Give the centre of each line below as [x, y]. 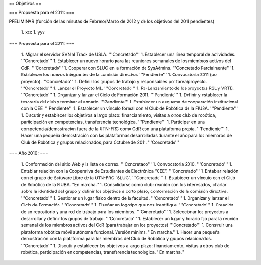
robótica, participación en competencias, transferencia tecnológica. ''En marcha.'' [103, 252]
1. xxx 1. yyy [33, 32]
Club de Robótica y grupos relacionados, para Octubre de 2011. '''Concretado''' [100, 142]
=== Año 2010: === [29, 153]
